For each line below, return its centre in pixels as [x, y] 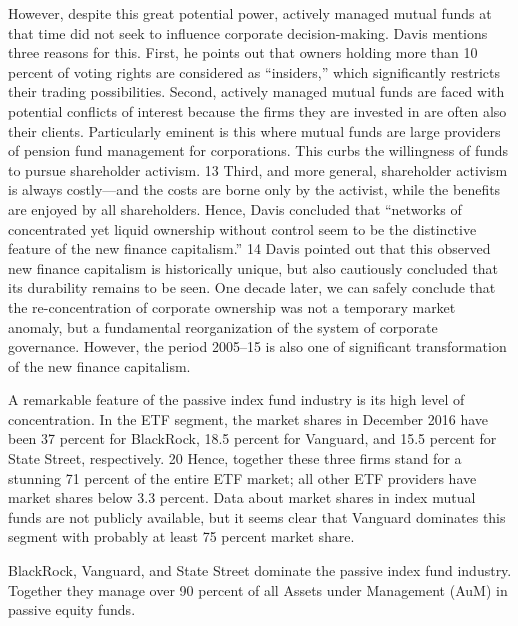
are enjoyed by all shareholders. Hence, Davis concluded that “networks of [235, 208]
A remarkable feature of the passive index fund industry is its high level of [236, 399]
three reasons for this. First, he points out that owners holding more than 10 [243, 52]
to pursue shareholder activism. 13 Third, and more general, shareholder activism [258, 169]
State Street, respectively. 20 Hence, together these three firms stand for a [235, 458]
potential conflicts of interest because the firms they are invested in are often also [257, 110]
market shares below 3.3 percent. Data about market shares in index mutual [242, 497]
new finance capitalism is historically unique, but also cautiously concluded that [253, 267]
